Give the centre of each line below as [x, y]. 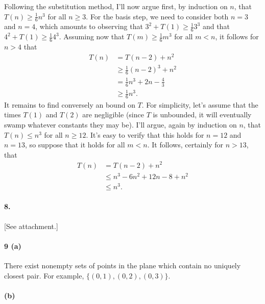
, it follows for [237, 36]
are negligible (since [113, 115]
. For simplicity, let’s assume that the [200, 104]
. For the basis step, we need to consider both [157, 16]
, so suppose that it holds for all [75, 145]
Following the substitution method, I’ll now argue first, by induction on [116, 6]
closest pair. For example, [44, 275]
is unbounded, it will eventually [202, 115]
